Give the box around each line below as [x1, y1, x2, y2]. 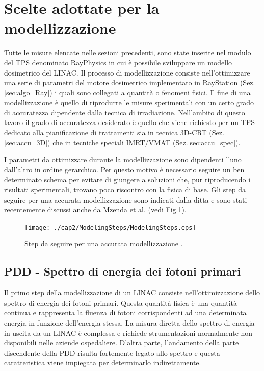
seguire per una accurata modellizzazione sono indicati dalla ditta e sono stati [4, 194, 247, 205]
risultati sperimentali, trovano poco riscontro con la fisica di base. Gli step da [4, 184, 246, 195]
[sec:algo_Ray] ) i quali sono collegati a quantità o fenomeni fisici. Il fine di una [4, 87, 251, 97]
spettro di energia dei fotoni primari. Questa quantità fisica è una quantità [4, 297, 237, 308]
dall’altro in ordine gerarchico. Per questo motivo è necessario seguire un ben [4, 164, 245, 175]
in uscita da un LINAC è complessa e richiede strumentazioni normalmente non [4, 327, 253, 338]
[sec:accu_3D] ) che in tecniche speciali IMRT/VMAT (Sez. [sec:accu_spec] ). [4, 137, 241, 147]
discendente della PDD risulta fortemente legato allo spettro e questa [4, 347, 220, 358]
